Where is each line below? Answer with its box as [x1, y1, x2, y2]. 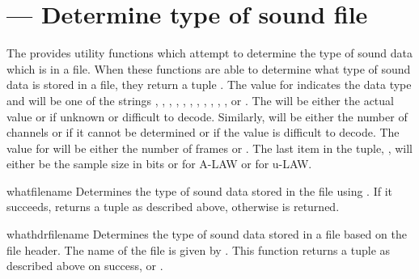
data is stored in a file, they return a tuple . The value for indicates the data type [6, 76, 412, 93]
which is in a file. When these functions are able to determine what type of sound [6, 60, 411, 77]
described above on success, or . [6, 257, 163, 274]
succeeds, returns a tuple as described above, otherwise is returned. [6, 198, 340, 215]
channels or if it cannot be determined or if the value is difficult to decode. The [6, 124, 400, 141]
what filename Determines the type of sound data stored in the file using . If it [6, 182, 392, 199]
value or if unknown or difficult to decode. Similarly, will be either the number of [6, 108, 408, 125]
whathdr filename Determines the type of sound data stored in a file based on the [6, 226, 407, 243]
